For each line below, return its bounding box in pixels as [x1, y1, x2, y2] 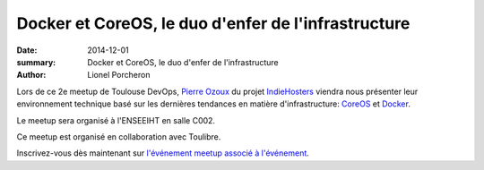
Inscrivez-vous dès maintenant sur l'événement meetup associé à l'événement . [16, 148, 309, 158]
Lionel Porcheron [87, 70, 151, 81]
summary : [16, 56, 56, 67]
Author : [16, 70, 47, 81]
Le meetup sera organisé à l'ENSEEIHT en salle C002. [16, 115, 215, 125]
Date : [16, 45, 38, 55]
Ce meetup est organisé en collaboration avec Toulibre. [16, 131, 221, 142]
